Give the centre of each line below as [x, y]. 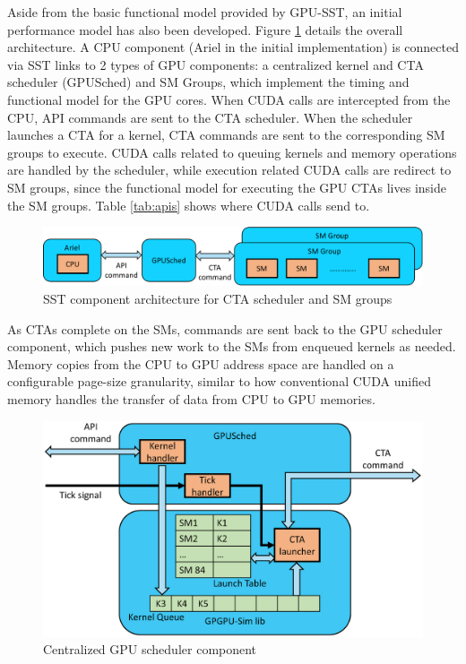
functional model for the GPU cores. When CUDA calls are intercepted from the [229, 99]
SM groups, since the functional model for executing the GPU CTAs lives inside [227, 187]
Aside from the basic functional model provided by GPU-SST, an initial [205, 12]
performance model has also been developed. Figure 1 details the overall [205, 29]
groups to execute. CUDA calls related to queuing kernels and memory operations [232, 152]
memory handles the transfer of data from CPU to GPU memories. [191, 398]
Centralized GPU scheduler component [150, 649]
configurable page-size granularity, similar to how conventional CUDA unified [220, 381]
